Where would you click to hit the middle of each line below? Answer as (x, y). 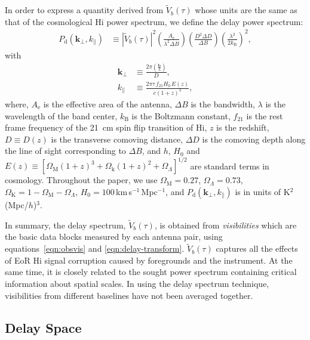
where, (17, 103)
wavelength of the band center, (61, 115)
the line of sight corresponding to (65, 151)
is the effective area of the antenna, (108, 103)
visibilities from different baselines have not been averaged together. (129, 295)
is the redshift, (243, 127)
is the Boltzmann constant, (181, 115)
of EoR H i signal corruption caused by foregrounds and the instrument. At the (149, 260)
